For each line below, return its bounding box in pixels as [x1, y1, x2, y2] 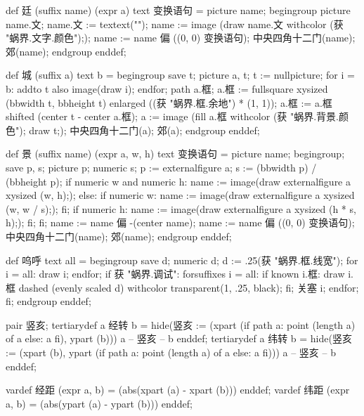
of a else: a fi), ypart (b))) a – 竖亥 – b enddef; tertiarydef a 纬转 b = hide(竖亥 [6, 331, 352, 346]
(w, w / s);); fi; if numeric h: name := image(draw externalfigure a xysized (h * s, [6, 201, 356, 216]
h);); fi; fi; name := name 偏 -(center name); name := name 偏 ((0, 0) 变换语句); [6, 215, 355, 230]
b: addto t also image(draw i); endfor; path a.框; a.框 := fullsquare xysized [6, 81, 328, 96]
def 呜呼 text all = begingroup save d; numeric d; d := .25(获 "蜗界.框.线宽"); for [6, 252, 358, 267]
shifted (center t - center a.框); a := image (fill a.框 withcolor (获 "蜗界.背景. [6, 109, 339, 124]
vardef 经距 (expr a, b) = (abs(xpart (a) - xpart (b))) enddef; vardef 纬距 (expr [6, 382, 350, 397]
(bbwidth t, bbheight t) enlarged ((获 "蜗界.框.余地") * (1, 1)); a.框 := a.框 [6, 95, 332, 110]
